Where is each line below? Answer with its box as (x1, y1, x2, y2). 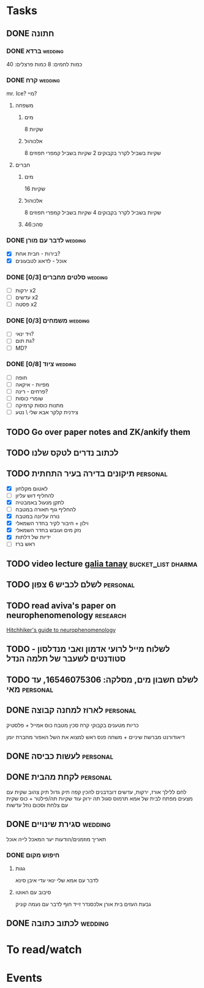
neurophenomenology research (6, 610, 127, 621)
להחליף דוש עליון (15, 492, 55, 499)
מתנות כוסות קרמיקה (15, 402, 64, 409)
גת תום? (15, 337, 35, 345)
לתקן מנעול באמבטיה (15, 498, 64, 506)
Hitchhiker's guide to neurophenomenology (6, 626, 116, 633)
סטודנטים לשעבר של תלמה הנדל (6, 654, 126, 664)
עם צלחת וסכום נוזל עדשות (6, 801, 69, 809)
